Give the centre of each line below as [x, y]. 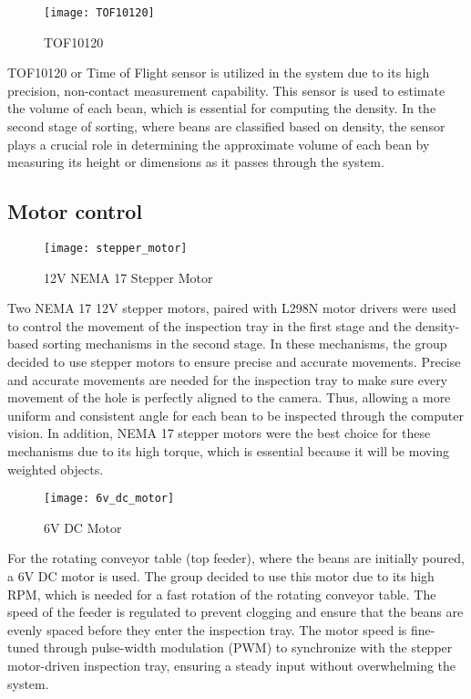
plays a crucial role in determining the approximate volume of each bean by [219, 144]
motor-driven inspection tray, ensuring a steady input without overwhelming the [232, 666]
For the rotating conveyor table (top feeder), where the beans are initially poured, [236, 558]
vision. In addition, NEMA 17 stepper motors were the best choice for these [219, 433]
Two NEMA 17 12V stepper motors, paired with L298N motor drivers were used [232, 308]
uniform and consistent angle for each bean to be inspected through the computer [235, 415]
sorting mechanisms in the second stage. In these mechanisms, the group [245, 344]
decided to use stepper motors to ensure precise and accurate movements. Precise [234, 362]
